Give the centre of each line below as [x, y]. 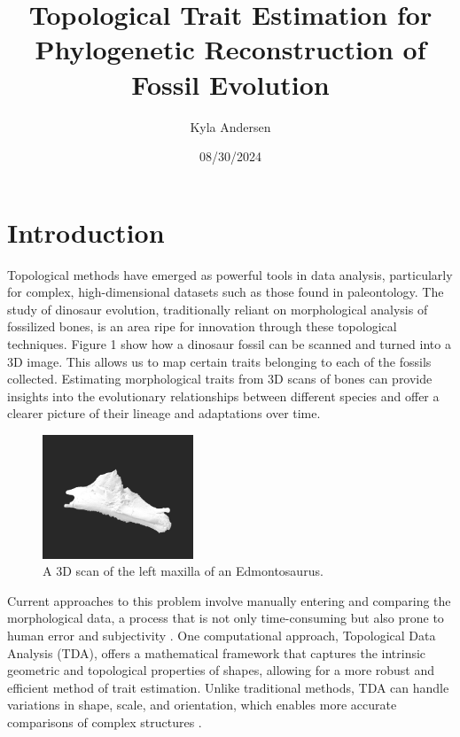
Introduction [86, 232]
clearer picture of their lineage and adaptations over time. [164, 413]
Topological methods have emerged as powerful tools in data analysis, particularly [230, 274]
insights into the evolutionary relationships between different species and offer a [223, 396]
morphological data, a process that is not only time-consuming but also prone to [226, 618]
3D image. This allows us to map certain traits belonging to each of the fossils [219, 361]
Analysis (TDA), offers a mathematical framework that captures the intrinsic [217, 652]
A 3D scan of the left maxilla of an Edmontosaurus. [183, 571]
